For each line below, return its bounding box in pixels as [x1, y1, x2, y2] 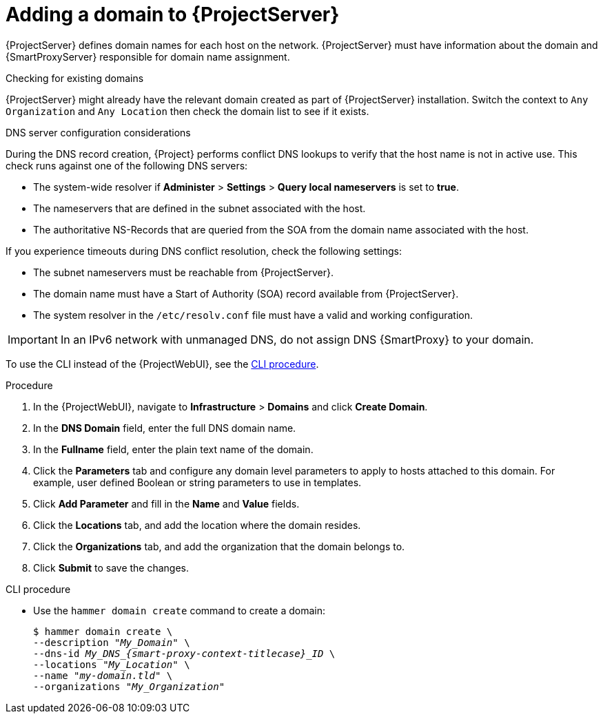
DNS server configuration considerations [6, 126, 191, 138]
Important [8, 332, 58, 346]
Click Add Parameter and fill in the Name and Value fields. [33, 497, 300, 510]
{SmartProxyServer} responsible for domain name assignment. [6, 50, 290, 63]
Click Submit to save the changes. [33, 561, 190, 574]
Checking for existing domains [6, 72, 144, 84]
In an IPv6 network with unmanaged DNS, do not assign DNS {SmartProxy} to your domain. [60, 332, 534, 346]
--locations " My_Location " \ [33, 658, 190, 670]
